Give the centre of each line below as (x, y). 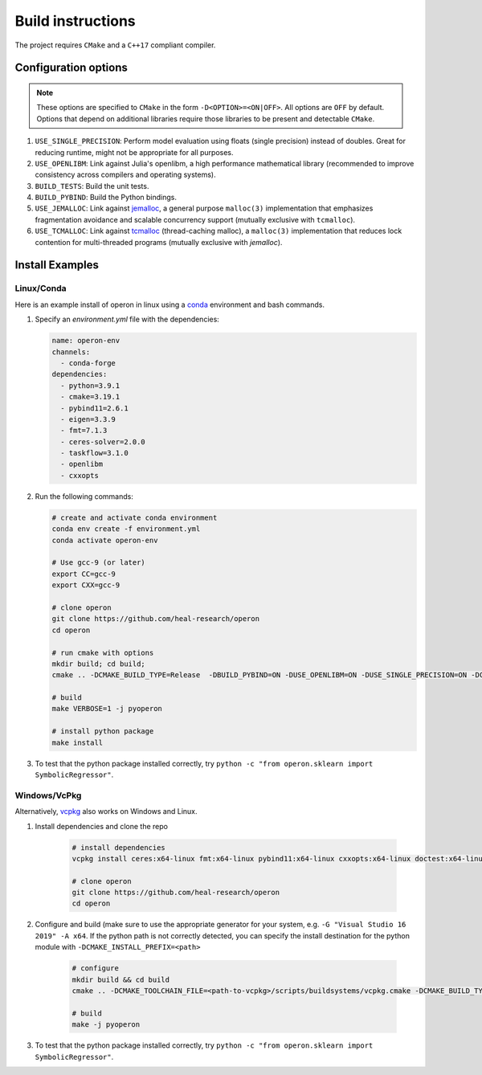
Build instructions (75, 21)
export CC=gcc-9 (84, 574)
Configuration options (71, 68)
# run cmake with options (103, 652)
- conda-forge (88, 363)
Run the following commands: (84, 496)
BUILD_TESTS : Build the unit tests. (92, 186)
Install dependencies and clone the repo (102, 826)
